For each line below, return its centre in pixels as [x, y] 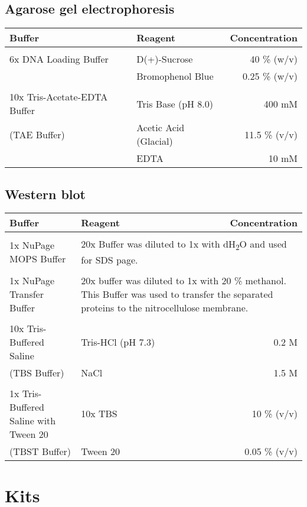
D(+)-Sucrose [165, 59]
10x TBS [99, 414]
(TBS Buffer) [37, 372]
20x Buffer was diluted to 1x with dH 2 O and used [184, 245]
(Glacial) [155, 141]
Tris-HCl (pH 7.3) [118, 342]
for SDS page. [110, 259]
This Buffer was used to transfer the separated [177, 294]
